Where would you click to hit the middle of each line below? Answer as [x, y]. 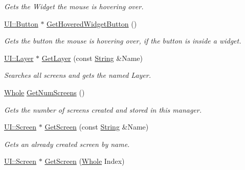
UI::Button [21, 23]
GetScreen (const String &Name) [97, 127]
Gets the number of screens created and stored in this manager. [103, 109]
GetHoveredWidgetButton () [92, 23]
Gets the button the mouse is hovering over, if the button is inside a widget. [123, 41]
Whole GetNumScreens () [44, 92]
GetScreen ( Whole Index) [85, 161]
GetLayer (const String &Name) [92, 58]
